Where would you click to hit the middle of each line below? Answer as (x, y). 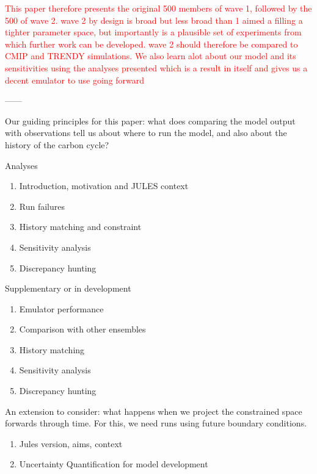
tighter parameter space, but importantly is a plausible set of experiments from (153, 32)
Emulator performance (61, 308)
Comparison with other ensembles (82, 329)
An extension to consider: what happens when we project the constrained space (154, 411)
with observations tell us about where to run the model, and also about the (146, 133)
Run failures (42, 206)
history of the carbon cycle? (57, 144)
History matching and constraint (80, 227)
